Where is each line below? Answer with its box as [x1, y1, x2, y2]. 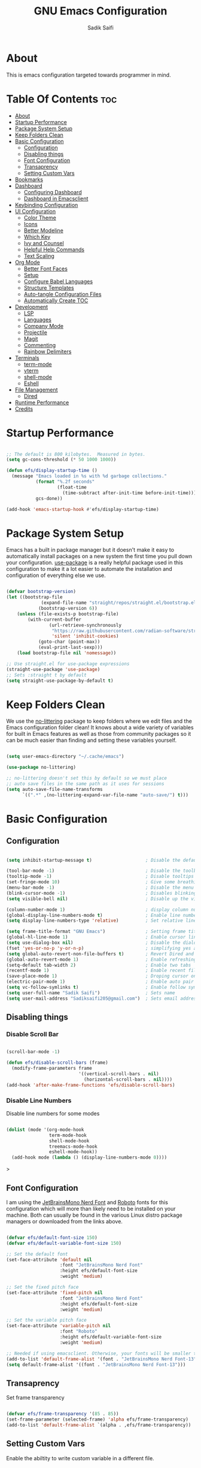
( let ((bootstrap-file [6, 594, 63, 600]
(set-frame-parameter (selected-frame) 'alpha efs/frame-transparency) [6, 1416, 188, 1422]
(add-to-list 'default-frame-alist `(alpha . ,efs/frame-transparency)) [6, 1422, 191, 1428]
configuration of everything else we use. [6, 571, 106, 579]
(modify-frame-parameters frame [11, 1066, 93, 1072]
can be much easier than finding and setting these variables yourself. [6, 736, 177, 744]
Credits [14, 405, 33, 412]
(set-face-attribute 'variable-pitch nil [6, 1323, 111, 1329]
